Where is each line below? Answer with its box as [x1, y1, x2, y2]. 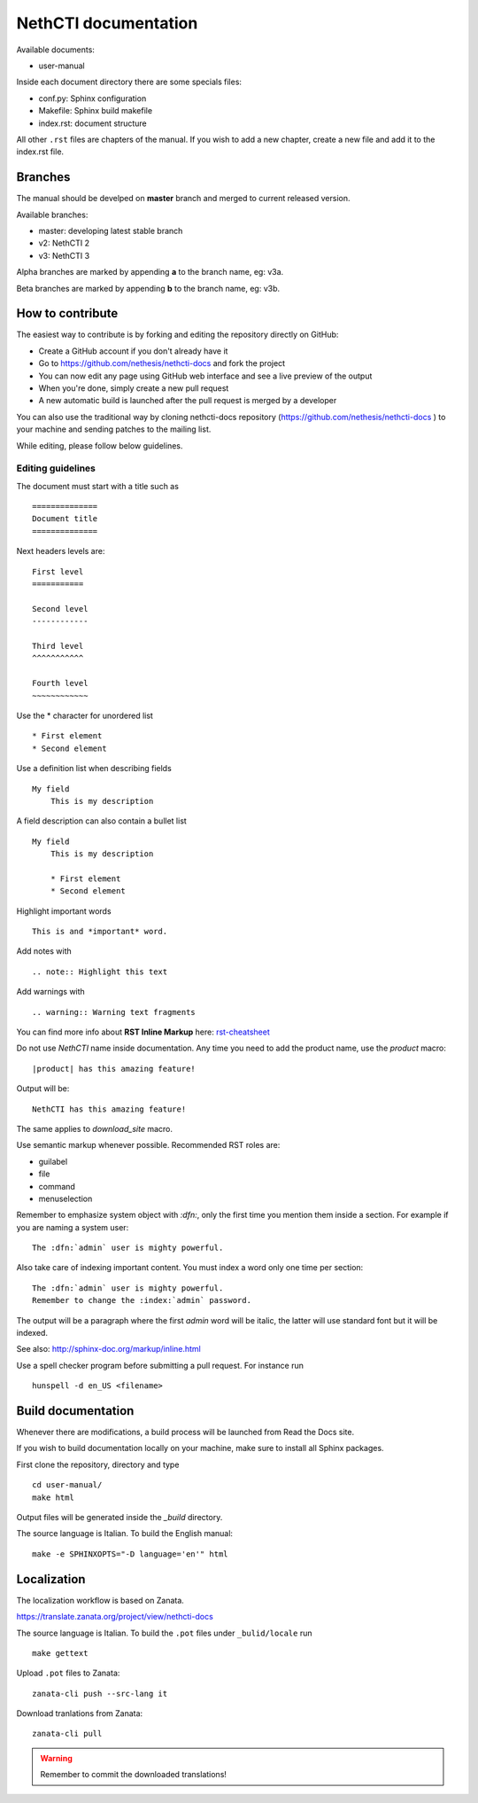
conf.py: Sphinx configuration [38, 93, 147, 104]
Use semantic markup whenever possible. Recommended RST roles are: [16, 1140, 281, 1151]
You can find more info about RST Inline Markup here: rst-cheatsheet [16, 1026, 270, 1037]
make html [32, 1492, 74, 1502]
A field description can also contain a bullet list [16, 816, 188, 826]
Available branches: [16, 209, 89, 220]
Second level [32, 604, 89, 613]
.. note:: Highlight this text [32, 966, 168, 977]
